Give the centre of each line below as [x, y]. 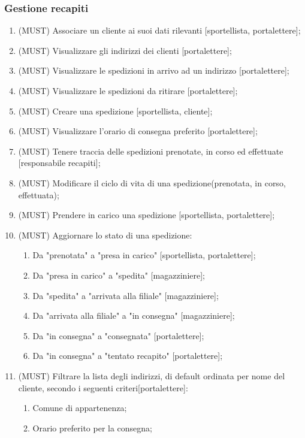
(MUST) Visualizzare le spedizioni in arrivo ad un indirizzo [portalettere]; [154, 70]
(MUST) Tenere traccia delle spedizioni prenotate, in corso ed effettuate [151, 151]
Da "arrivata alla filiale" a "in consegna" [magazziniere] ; [134, 315]
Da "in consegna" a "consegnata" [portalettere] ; [118, 335]
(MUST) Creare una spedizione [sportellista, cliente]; [115, 111]
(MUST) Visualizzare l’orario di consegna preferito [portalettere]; [138, 131]
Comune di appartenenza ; [80, 408]
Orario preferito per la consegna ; [93, 428]
